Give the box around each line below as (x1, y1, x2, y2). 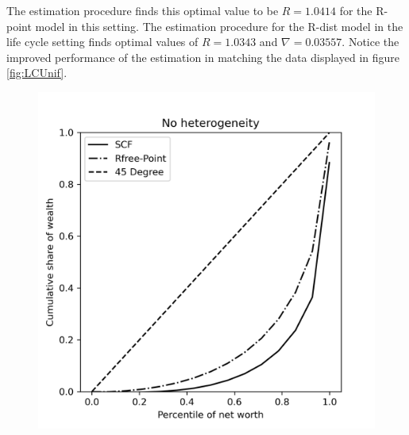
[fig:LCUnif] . (6, 64, 68, 81)
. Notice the (341, 33, 399, 50)
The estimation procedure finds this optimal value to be (6, 2, 279, 18)
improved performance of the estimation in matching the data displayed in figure (6, 48, 399, 65)
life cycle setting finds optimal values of (6, 33, 199, 50)
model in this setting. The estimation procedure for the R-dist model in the (35, 17, 403, 34)
